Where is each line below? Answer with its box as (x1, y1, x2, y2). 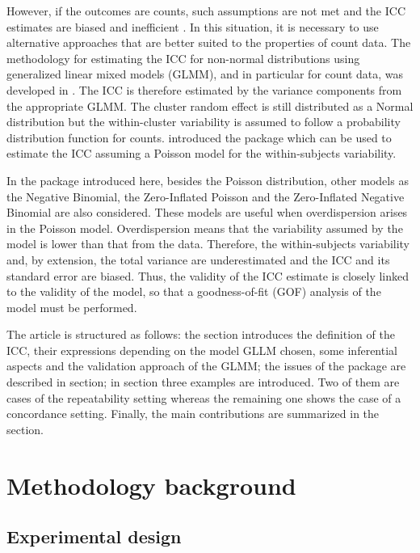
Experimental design (6, 524, 182, 549)
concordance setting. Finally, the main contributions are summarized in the (6, 405, 380, 422)
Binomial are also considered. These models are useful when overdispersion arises (6, 204, 408, 221)
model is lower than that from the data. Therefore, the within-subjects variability (6, 235, 409, 252)
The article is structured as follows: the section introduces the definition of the (6, 326, 395, 343)
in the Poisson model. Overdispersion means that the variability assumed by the (6, 219, 403, 236)
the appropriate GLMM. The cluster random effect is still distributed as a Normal (6, 97, 414, 114)
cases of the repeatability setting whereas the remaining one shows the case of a (6, 389, 401, 406)
